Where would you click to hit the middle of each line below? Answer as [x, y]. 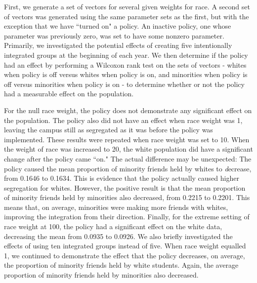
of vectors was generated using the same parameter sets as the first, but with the [127, 16]
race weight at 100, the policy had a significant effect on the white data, [113, 226]
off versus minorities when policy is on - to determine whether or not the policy [124, 84]
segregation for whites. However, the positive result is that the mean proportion [125, 187]
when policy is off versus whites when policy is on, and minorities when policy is [126, 74]
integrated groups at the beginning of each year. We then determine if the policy [126, 55]
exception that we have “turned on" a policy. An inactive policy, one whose [118, 26]
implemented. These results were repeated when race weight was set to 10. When [127, 139]
